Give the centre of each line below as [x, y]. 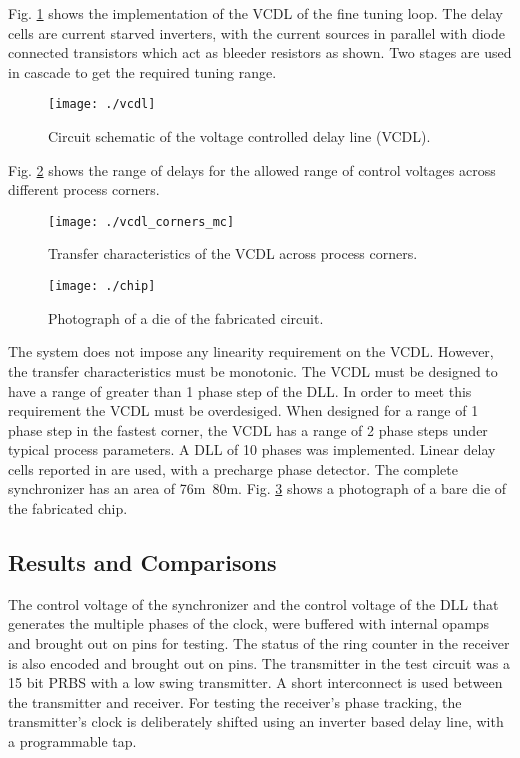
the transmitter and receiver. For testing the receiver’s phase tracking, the [235, 701]
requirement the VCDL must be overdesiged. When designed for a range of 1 [243, 410]
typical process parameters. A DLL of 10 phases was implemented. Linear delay [252, 449]
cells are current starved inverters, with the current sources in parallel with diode [256, 32]
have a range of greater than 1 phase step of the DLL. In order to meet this [240, 390]
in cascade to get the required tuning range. [142, 71]
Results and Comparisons [142, 562]
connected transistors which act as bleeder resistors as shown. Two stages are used [260, 52]
